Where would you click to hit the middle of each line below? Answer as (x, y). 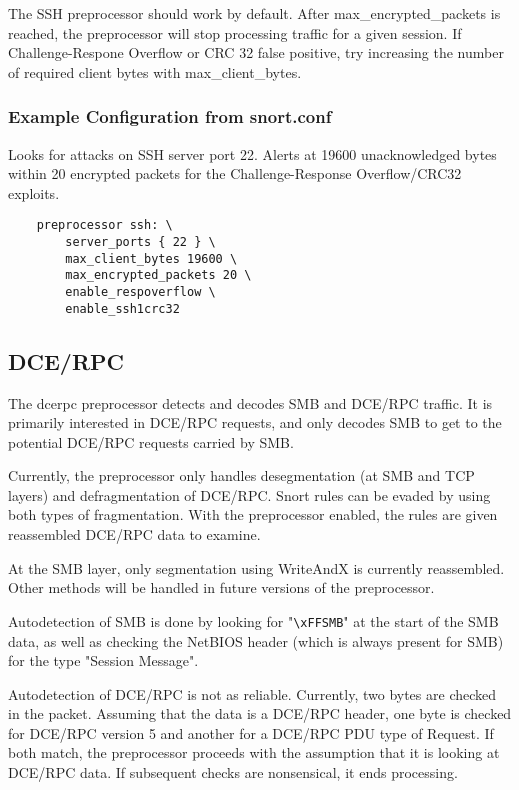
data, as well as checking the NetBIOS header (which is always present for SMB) (256, 640)
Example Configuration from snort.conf (170, 116)
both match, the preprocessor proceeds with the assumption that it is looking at (254, 752)
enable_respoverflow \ (140, 292)
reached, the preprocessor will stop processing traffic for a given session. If (235, 32)
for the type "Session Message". (103, 660)
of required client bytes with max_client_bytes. (155, 71)
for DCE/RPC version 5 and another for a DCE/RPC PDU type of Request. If (251, 732)
